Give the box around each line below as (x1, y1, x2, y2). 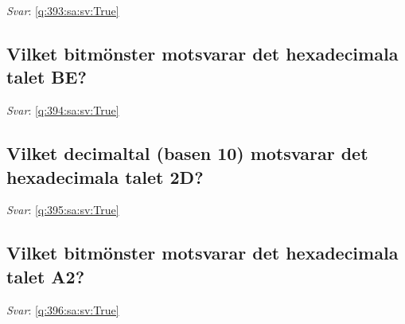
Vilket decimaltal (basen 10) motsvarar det (6, 141, 368, 166)
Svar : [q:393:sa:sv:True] (6, 2, 119, 18)
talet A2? (6, 263, 85, 288)
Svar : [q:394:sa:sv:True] (6, 102, 119, 119)
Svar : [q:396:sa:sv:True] (6, 301, 119, 318)
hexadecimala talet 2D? (6, 164, 204, 189)
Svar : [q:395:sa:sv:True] (6, 201, 119, 218)
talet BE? (6, 64, 87, 89)
